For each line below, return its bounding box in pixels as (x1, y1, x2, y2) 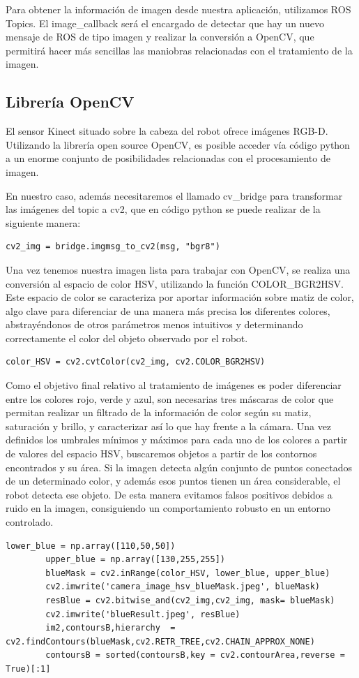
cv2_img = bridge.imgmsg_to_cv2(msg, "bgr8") (6, 242, 220, 252)
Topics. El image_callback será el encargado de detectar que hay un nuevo (6, 15, 324, 30)
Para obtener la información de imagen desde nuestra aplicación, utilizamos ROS (6, 2, 351, 16)
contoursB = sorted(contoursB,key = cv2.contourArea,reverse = (45, 650, 345, 661)
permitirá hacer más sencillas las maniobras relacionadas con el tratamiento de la (6, 43, 353, 57)
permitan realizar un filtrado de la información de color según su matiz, (6, 405, 312, 420)
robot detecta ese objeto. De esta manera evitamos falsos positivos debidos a (6, 487, 333, 501)
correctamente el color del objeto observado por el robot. (6, 330, 248, 345)
